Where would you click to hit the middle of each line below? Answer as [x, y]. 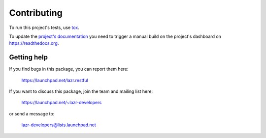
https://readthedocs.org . [34, 43]
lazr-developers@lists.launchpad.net [59, 125]
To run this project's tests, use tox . [44, 28]
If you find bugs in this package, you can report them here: [69, 69]
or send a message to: [32, 113]
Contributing [36, 13]
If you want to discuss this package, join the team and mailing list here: [81, 91]
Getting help [28, 57]
